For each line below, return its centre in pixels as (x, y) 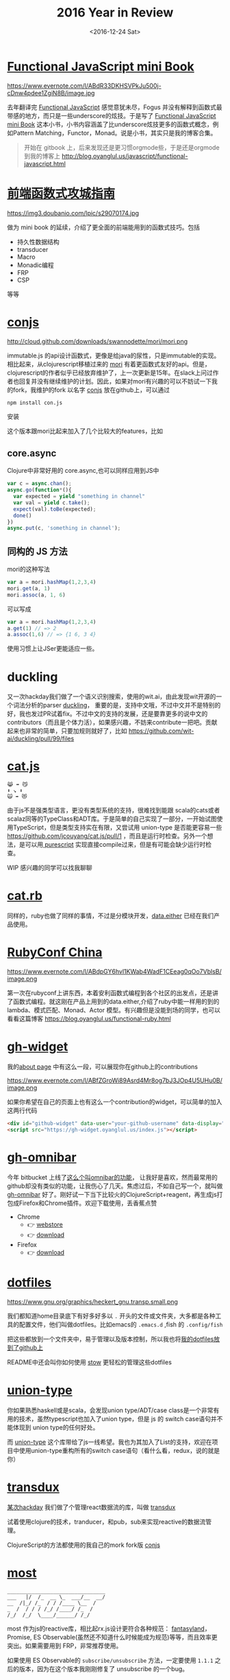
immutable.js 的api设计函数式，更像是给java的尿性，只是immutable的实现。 (114, 355)
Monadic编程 (35, 265)
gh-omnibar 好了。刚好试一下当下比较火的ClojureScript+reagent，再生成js (112, 1194)
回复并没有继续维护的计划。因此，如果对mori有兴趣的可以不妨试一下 (115, 381)
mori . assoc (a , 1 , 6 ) (37, 595)
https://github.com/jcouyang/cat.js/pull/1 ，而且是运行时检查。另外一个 (107, 836)
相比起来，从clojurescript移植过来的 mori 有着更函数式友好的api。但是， (109, 364)
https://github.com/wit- (161, 731)
